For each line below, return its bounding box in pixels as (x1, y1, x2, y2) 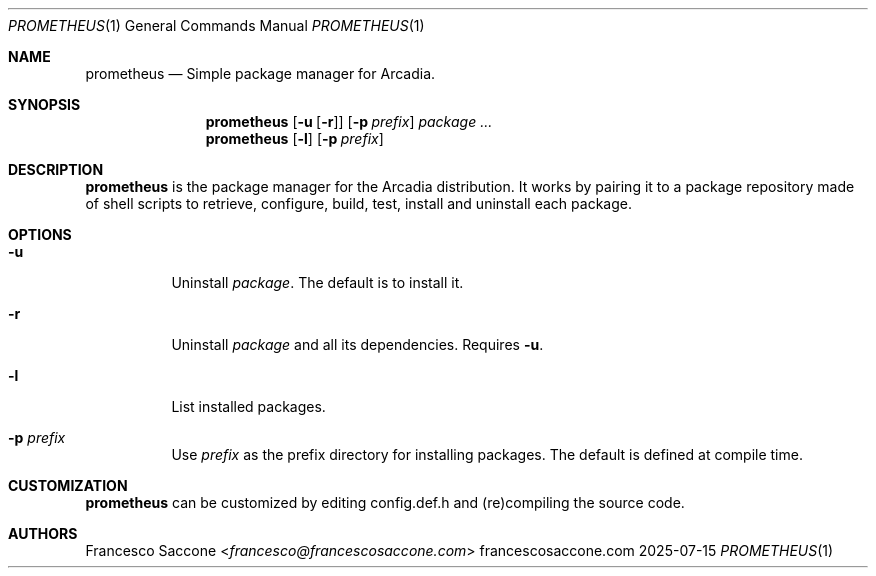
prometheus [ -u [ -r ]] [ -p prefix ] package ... (205, 113, 493, 130)
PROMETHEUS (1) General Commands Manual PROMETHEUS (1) (8, 17, 425, 34)
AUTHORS (8, 525, 78, 542)
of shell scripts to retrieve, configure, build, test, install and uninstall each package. (85, 195, 632, 212)
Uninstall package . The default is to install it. (171, 274, 464, 291)
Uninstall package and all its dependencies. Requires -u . (171, 336, 544, 353)
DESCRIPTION (8, 161, 104, 178)
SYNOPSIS (8, 96, 81, 113)
